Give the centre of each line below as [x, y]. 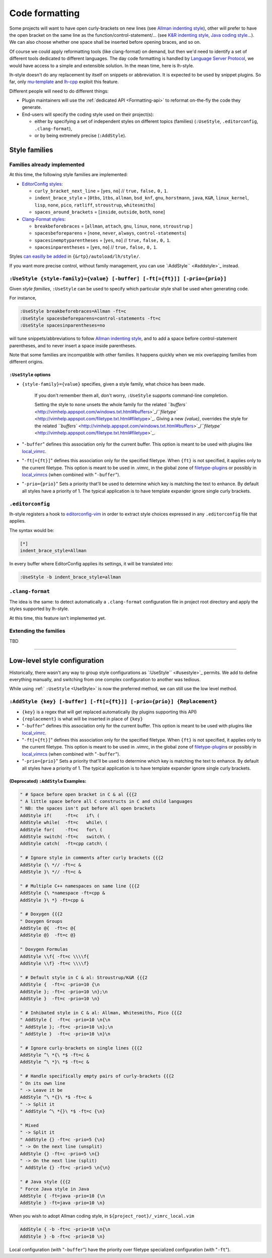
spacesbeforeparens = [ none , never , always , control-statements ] [110, 233]
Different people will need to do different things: [59, 91]
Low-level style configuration [57, 660]
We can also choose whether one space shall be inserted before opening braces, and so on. [105, 42]
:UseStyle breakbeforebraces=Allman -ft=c [73, 311]
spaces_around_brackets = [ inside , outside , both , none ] [100, 212]
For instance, [23, 298]
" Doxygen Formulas [44, 949]
